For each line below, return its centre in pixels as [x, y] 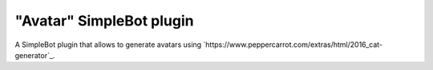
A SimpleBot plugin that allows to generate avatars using [108, 45]
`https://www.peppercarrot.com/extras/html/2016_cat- [293, 45]
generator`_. [35, 55]
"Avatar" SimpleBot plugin [104, 21]
